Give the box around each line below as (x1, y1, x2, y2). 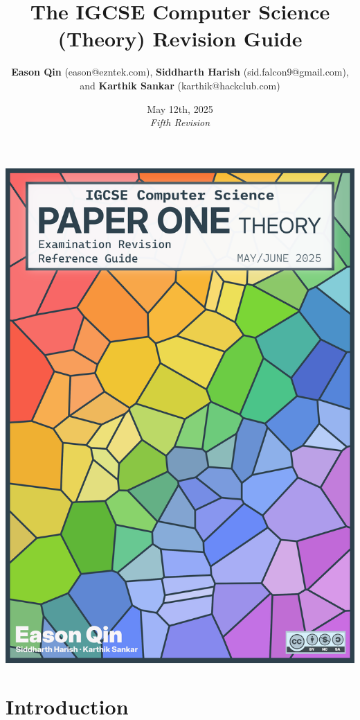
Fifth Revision (150, 115, 210, 130)
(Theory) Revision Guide (57, 24, 303, 53)
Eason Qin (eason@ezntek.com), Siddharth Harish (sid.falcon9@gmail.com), (11, 64, 349, 79)
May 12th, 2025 (147, 101, 213, 116)
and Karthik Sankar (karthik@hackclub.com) (80, 78, 280, 92)
